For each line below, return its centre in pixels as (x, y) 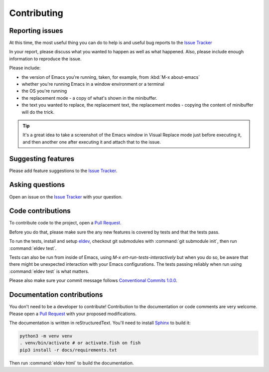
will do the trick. (38, 112)
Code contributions (40, 211)
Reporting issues (36, 31)
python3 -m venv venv (46, 336)
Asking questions (37, 185)
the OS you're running (44, 91)
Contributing (36, 13)
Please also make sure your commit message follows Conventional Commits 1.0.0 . (93, 280)
